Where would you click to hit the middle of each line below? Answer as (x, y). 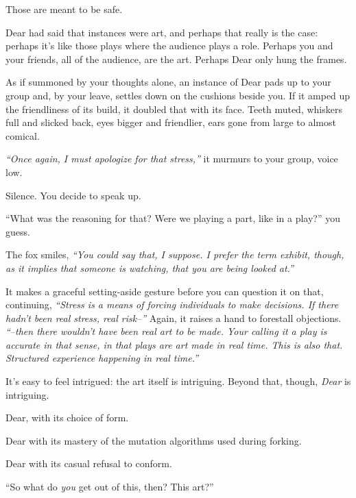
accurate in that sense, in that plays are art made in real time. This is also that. (174, 344)
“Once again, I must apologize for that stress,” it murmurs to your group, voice (172, 159)
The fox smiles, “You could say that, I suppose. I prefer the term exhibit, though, (175, 254)
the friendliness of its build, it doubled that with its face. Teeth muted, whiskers (174, 109)
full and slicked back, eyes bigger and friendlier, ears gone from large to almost (171, 122)
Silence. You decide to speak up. (73, 195)
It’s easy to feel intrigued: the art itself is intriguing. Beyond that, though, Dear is (178, 381)
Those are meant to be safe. (64, 9)
